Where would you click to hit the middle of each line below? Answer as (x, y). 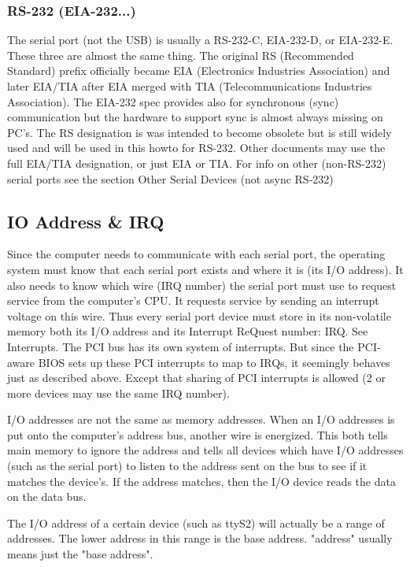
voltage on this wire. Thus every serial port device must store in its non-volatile (199, 315)
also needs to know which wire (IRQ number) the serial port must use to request (202, 285)
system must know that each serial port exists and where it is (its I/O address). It (205, 269)
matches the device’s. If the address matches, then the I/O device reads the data (201, 481)
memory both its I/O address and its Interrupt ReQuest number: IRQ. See (188, 331)
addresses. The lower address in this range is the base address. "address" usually (200, 538)
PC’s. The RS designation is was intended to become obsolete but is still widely (199, 132)
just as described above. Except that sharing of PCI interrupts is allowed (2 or (196, 378)
